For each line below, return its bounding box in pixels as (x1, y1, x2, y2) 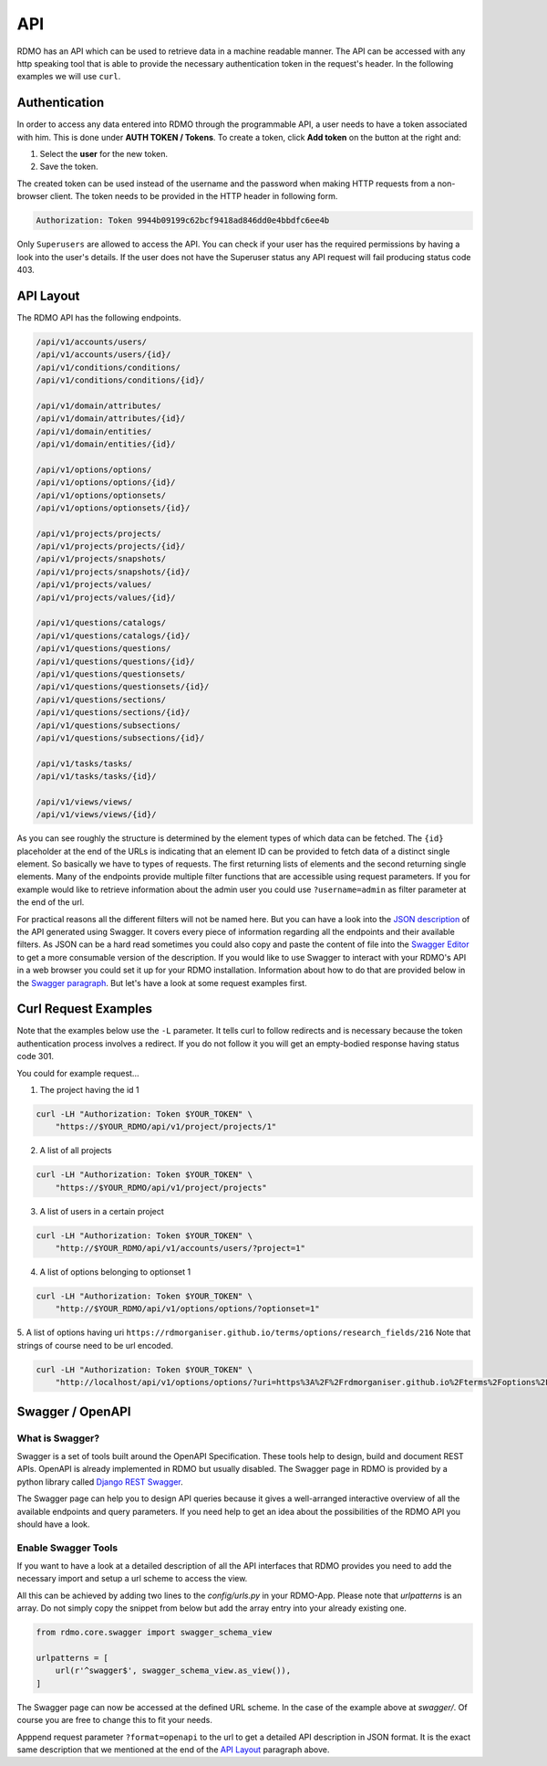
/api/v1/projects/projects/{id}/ (36, 541, 186, 552)
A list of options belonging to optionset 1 (39, 1267, 191, 1277)
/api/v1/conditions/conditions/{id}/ (36, 375, 205, 385)
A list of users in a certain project (39, 1205, 164, 1216)
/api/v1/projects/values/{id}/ (36, 592, 177, 603)
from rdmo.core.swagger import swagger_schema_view (36, 1627, 273, 1638)
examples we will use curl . (16, 71, 121, 82)
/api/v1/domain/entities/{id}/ (36, 438, 177, 449)
